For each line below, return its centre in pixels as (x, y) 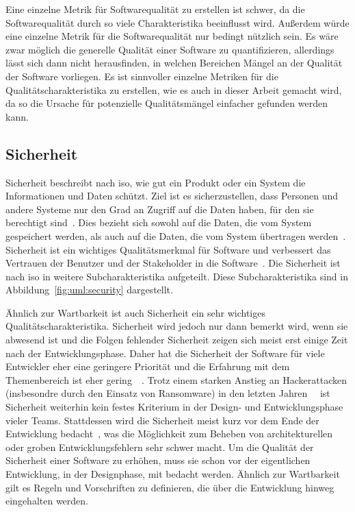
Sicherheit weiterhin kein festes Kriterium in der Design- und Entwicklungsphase (174, 407)
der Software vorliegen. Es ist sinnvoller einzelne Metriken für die (142, 76)
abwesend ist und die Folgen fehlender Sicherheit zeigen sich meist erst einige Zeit (177, 340)
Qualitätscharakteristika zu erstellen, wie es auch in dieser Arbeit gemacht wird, (174, 89)
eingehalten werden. (47, 501)
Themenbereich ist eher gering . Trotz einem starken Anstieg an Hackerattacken (176, 379)
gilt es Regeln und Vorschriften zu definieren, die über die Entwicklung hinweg (170, 487)
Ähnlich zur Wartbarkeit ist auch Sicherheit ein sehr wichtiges (135, 312)
